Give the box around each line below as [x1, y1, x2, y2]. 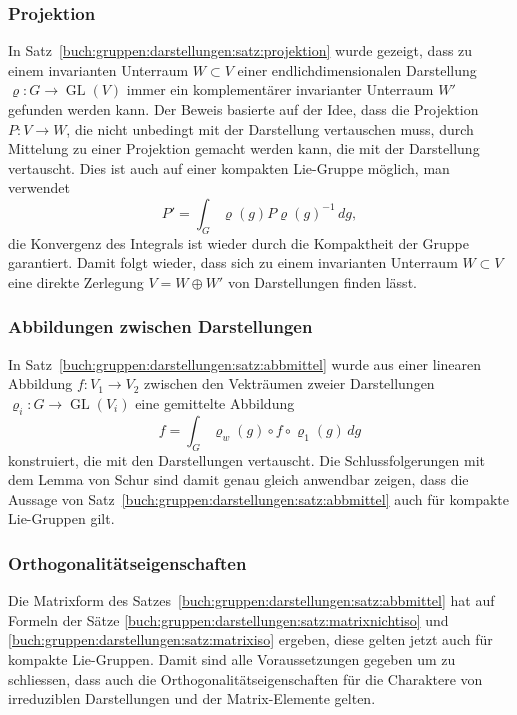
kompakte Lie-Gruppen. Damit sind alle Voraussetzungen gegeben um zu [8, 648, 456, 669]
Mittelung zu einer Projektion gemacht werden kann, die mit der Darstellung [8, 138, 480, 159]
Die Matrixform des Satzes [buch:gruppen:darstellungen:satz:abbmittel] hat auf [8, 590, 495, 611]
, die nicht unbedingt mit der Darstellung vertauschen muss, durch [66, 118, 474, 139]
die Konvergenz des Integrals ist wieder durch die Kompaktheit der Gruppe [8, 232, 470, 253]
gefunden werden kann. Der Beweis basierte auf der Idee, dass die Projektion [8, 99, 479, 119]
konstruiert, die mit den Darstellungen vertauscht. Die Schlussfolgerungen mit [8, 449, 485, 470]
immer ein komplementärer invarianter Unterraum [126, 79, 434, 100]
